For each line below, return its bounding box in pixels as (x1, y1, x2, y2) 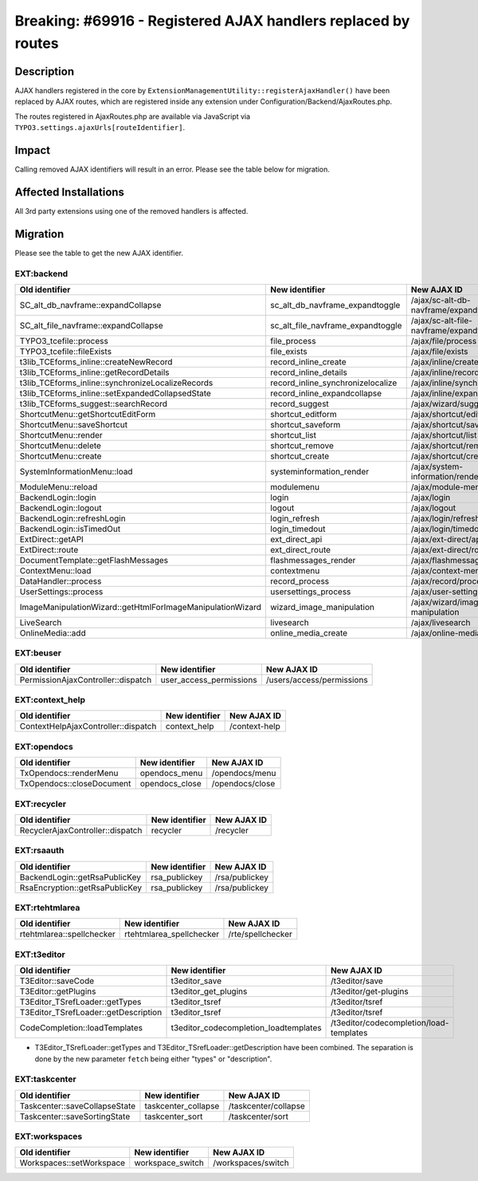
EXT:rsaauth (14, 845, 65, 856)
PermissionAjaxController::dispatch (19, 674, 152, 685)
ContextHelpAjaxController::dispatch (19, 721, 157, 732)
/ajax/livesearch (410, 616, 471, 628)
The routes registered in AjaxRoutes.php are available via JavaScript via (14, 112, 251, 121)
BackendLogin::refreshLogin (19, 513, 127, 524)
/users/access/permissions (265, 674, 368, 685)
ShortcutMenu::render (19, 429, 103, 440)
